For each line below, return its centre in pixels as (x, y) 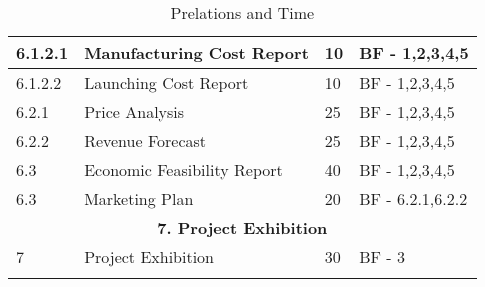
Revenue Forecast (145, 140)
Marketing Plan (139, 198)
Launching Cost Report (166, 82)
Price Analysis (134, 111)
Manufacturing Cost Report (196, 52)
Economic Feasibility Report (183, 169)
